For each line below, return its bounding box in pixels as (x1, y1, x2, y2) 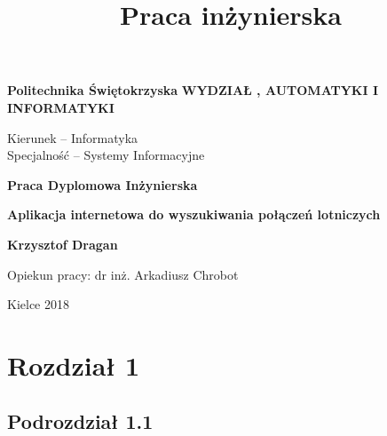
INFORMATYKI (7, 98, 115, 116)
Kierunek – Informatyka (7, 128, 138, 147)
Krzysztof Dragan (7, 234, 118, 253)
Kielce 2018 (7, 295, 69, 313)
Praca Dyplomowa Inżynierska (7, 175, 198, 194)
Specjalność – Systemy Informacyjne (7, 146, 205, 164)
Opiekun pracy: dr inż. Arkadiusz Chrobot (7, 265, 239, 283)
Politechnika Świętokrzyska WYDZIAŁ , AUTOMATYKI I (7, 81, 379, 99)
